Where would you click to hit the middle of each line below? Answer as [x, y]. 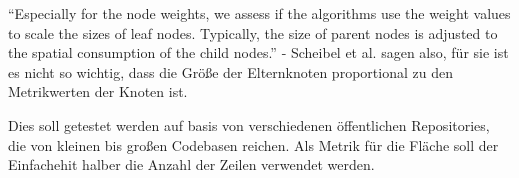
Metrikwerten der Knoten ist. [98, 91]
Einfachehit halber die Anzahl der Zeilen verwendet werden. [191, 164]
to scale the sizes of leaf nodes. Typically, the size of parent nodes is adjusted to [253, 32]
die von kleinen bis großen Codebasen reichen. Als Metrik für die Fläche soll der [253, 144]
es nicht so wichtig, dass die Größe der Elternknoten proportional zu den [230, 71]
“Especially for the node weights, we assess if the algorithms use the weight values [259, 13]
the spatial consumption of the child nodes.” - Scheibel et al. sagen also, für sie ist [258, 52]
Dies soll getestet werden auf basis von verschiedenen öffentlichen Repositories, [249, 124]
